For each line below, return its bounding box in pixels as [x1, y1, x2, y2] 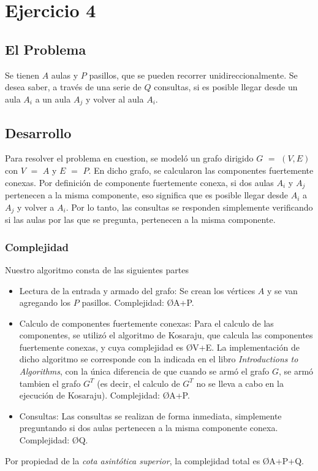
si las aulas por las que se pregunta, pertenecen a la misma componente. [5, 213, 276, 226]
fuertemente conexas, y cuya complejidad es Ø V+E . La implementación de [19, 340, 300, 353]
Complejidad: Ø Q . [19, 434, 88, 446]
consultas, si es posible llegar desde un [154, 80, 298, 93]
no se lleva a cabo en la [196, 376, 284, 389]
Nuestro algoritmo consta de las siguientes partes [5, 263, 189, 276]
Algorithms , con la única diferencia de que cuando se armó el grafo [19, 365, 270, 378]
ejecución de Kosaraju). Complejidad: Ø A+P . [19, 389, 190, 402]
